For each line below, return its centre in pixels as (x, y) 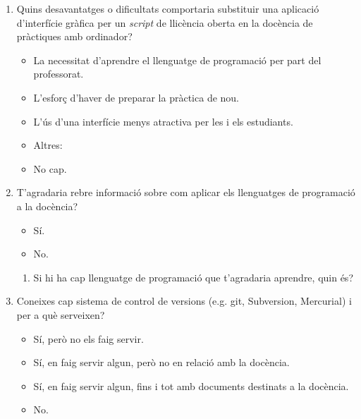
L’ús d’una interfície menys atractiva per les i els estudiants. (163, 121)
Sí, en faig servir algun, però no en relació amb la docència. (161, 362)
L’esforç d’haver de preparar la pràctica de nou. (136, 97)
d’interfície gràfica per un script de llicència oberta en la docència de (165, 22)
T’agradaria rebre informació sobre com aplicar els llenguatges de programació (186, 192)
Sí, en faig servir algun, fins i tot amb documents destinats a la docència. (191, 385)
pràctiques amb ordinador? (74, 36)
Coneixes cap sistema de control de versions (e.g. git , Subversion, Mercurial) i (184, 301)
